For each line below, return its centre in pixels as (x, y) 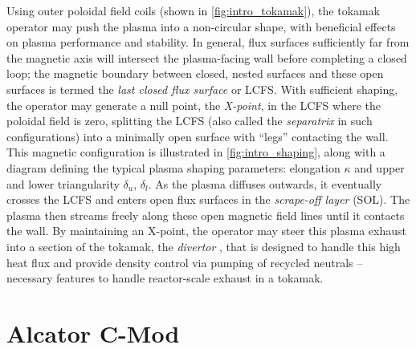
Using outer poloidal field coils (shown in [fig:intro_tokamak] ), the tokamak (194, 10)
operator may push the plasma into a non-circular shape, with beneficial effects (201, 26)
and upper (379, 167)
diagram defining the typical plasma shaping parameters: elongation (173, 167)
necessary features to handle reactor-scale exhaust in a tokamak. (165, 278)
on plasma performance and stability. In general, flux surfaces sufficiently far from (208, 42)
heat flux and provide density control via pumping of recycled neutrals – (185, 262)
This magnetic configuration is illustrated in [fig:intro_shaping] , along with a (196, 152)
